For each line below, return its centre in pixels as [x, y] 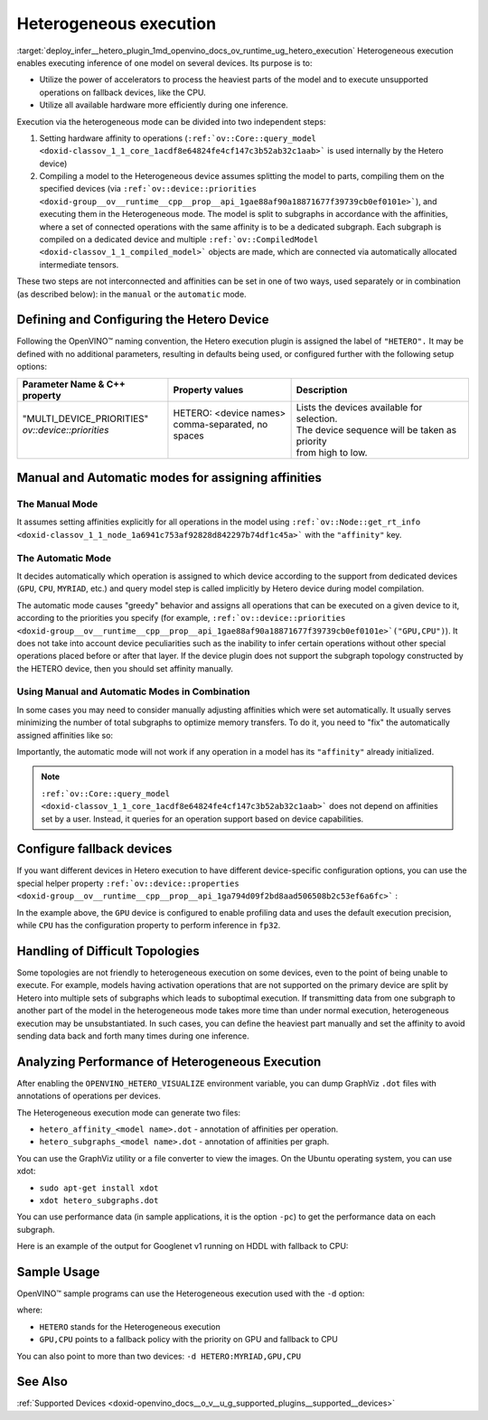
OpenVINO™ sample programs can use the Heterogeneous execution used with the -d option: [191, 1293]
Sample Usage [58, 1271]
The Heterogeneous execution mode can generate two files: [129, 1113]
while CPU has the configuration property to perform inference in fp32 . [149, 926]
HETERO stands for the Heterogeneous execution [130, 1326]
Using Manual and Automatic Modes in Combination [133, 691]
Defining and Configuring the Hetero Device [143, 320]
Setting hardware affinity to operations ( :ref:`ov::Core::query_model [178, 138]
